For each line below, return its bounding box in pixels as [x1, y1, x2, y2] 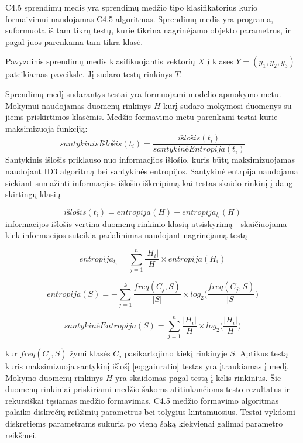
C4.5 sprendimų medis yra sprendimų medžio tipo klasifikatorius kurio [5, 1, 258, 13]
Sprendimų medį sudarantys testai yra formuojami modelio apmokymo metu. [5, 87, 281, 99]
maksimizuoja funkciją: [5, 122, 88, 134]
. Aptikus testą [235, 347, 288, 359]
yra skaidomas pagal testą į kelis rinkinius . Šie [115, 371, 281, 383]
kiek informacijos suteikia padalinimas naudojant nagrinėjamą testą [5, 229, 247, 241]
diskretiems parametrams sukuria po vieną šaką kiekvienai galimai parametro [5, 417, 283, 430]
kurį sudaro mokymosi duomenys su [163, 99, 292, 111]
